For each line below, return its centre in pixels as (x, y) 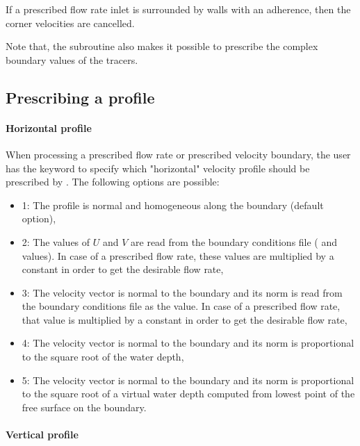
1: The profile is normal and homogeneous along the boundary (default (173, 205)
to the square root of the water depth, (103, 357)
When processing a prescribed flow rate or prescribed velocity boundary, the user (178, 154)
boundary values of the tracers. (72, 59)
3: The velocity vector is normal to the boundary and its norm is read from (182, 292)
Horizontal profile (49, 127)
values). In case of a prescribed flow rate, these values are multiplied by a (178, 255)
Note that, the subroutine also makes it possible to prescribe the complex (162, 46)
